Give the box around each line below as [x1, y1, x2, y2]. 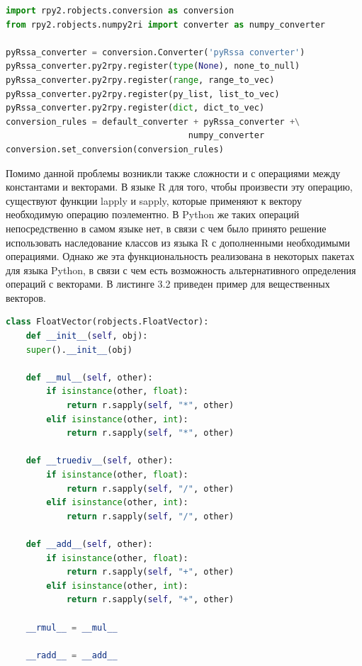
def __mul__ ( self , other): [26, 372, 153, 383]
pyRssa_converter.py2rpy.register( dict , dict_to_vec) [6, 103, 265, 113]
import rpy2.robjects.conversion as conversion [6, 6, 234, 16]
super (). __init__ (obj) [26, 344, 132, 355]
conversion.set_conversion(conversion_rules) [6, 144, 224, 154]
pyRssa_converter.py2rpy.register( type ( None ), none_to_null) [6, 61, 300, 72]
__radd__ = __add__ [26, 650, 118, 660]
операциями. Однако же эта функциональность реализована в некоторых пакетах [6, 249, 355, 264]
